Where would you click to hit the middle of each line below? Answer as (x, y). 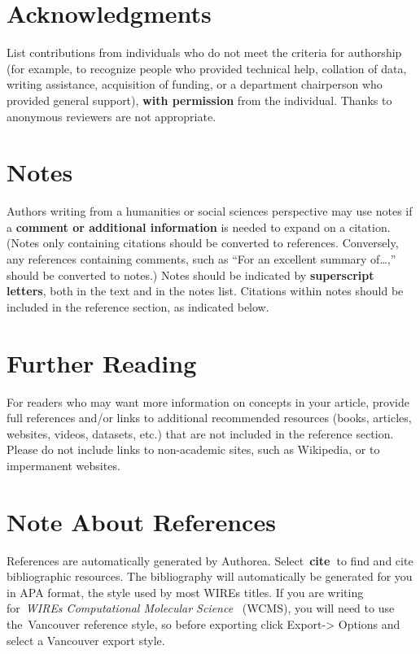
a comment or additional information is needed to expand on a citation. (199, 227)
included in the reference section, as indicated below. (138, 306)
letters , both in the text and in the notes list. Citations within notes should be (205, 291)
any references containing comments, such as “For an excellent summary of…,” (201, 259)
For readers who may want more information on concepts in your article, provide (208, 401)
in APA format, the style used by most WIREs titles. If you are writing (185, 592)
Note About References (141, 521)
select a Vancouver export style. (86, 640)
